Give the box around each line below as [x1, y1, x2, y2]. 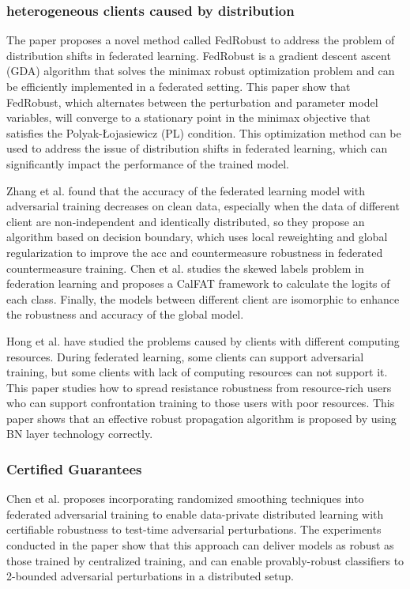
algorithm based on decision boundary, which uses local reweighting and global [6, 228, 388, 245]
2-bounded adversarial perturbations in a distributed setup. [6, 568, 294, 584]
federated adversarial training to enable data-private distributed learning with [6, 505, 384, 522]
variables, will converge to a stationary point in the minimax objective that [6, 109, 371, 126]
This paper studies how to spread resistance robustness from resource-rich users [6, 379, 392, 395]
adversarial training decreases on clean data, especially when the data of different [6, 198, 400, 214]
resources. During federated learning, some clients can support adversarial [6, 348, 364, 364]
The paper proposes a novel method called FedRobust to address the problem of [6, 32, 395, 48]
